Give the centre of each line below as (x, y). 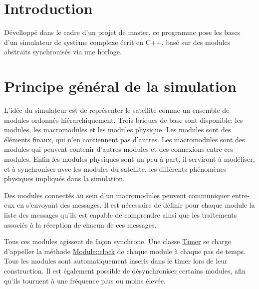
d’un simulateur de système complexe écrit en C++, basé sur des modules (117, 42)
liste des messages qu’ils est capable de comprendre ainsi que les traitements (121, 214)
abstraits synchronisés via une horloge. (63, 52)
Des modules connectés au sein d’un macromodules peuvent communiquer (117, 195)
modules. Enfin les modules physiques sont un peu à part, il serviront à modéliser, (129, 159)
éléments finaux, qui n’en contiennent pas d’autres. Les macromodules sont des (125, 139)
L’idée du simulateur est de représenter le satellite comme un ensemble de (117, 110)
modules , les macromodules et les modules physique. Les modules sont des (118, 130)
